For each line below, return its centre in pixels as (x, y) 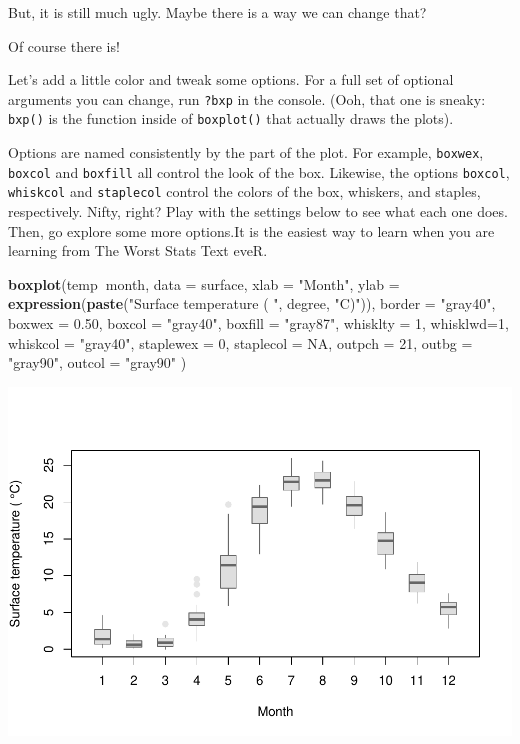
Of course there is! (64, 45)
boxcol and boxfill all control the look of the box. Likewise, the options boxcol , (259, 171)
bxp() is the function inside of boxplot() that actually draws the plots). (231, 118)
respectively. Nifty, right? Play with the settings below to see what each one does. (258, 211)
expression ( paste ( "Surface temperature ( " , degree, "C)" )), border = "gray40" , (252, 303)
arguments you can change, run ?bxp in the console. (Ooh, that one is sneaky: (247, 98)
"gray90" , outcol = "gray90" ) (97, 362)
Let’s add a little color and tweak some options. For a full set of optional (231, 79)
